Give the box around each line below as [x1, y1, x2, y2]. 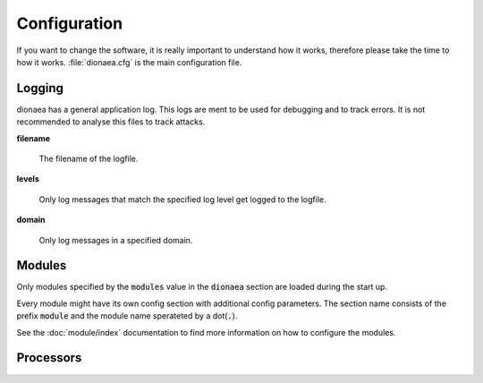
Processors [16, 350, 82, 366]
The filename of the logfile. [38, 153, 139, 165]
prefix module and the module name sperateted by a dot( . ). [16, 311, 238, 321]
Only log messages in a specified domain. [38, 234, 193, 245]
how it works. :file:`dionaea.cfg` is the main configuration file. [16, 56, 242, 67]
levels [16, 174, 39, 184]
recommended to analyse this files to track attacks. [16, 116, 206, 127]
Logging [16, 81, 64, 96]
